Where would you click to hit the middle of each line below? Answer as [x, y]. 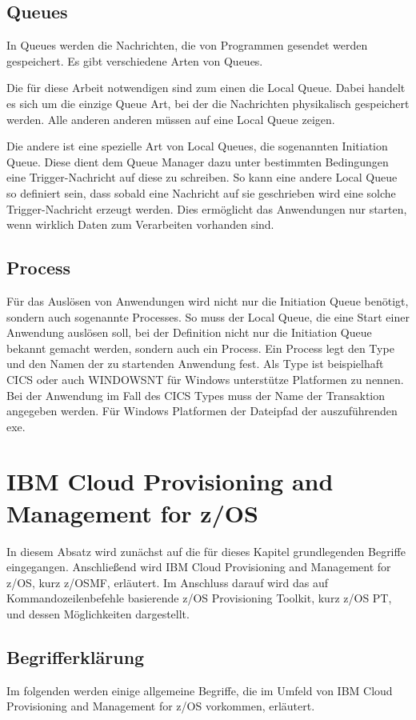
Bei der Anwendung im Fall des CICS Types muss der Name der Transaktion [196, 395]
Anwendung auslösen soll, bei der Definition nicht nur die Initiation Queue [189, 332]
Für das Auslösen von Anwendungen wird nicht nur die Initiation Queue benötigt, [208, 300]
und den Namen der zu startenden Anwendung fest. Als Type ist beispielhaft [195, 364]
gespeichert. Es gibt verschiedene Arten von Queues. [135, 60]
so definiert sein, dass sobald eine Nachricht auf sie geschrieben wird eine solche [201, 192]
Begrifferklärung [76, 656]
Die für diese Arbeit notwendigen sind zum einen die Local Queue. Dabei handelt [206, 88]
